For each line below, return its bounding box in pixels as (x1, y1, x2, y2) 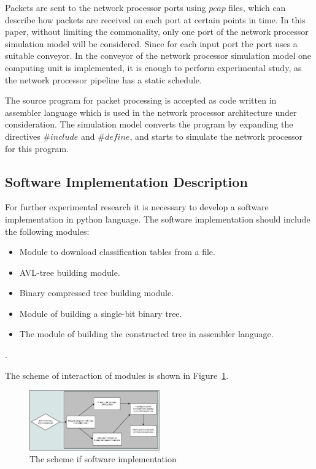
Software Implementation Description (5, 172, 248, 191)
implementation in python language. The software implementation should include (5, 212, 310, 225)
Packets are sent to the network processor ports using (5, 1, 206, 13)
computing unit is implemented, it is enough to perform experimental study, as (5, 61, 302, 74)
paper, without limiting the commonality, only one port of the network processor (5, 25, 309, 38)
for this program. (5, 142, 69, 154)
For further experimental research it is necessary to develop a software (5, 200, 269, 213)
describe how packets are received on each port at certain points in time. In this (5, 13, 306, 26)
